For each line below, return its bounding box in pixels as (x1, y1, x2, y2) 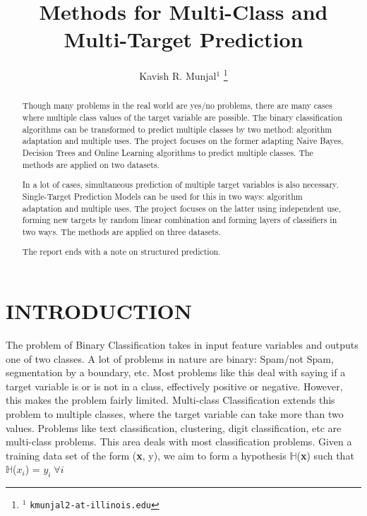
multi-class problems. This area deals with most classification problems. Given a (6, 434, 352, 449)
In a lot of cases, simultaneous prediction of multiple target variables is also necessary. (22, 179, 339, 191)
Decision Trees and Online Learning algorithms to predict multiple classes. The (22, 146, 313, 158)
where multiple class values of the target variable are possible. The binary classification (22, 112, 342, 124)
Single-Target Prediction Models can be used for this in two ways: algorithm (22, 190, 303, 202)
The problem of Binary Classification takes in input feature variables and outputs (6, 337, 359, 352)
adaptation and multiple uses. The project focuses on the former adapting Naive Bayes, (22, 135, 344, 147)
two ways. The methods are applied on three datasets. (22, 225, 221, 237)
